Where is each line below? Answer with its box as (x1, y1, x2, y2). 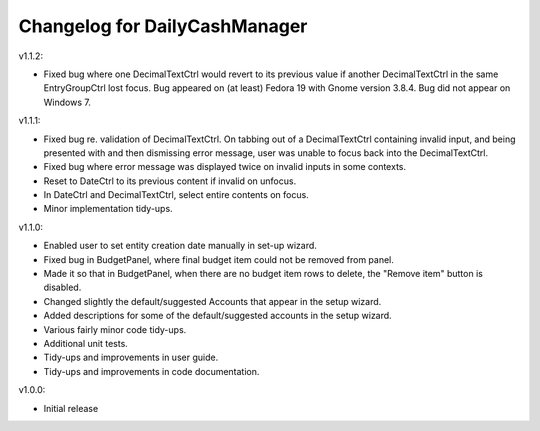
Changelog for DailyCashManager (18, 15, 308, 37)
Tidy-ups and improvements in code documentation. (43, 365, 260, 377)
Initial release (43, 402, 99, 414)
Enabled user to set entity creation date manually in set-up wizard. (43, 240, 317, 252)
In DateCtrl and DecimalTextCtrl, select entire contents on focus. (43, 189, 309, 201)
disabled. (43, 281, 82, 294)
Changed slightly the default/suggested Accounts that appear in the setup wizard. (43, 295, 382, 307)
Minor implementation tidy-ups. (43, 203, 174, 215)
